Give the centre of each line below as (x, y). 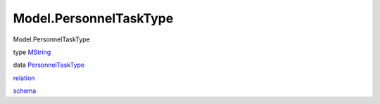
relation (24, 78)
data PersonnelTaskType (49, 65)
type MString (32, 52)
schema (25, 91)
